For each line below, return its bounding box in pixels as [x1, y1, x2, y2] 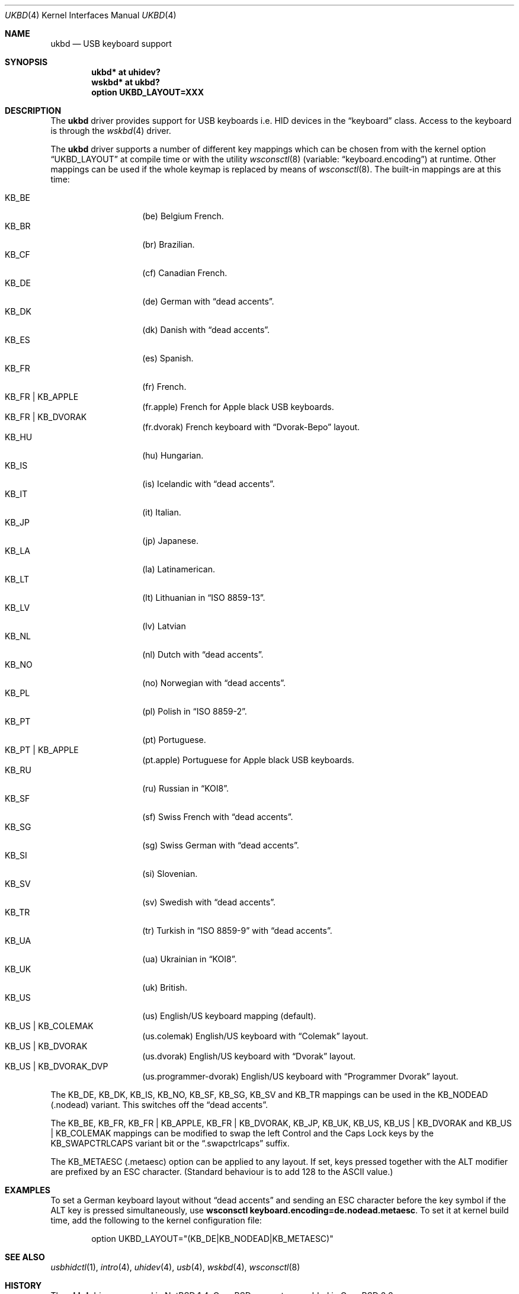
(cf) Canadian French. [142, 268, 228, 278]
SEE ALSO [5, 1252, 45, 1262]
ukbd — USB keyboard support [50, 39, 172, 49]
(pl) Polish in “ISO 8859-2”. [142, 706, 247, 716]
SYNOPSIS [5, 57, 48, 67]
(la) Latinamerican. [142, 564, 215, 574]
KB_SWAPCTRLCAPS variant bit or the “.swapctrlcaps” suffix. [50, 1138, 290, 1148]
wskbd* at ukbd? [91, 77, 160, 87]
